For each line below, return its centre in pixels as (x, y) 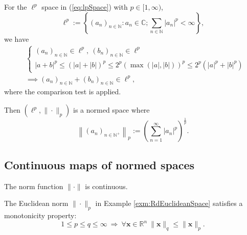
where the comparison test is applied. (63, 92)
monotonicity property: (40, 215)
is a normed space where (111, 110)
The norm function (34, 186)
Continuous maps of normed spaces (99, 164)
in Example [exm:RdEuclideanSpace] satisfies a (169, 203)
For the (16, 7)
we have (17, 38)
